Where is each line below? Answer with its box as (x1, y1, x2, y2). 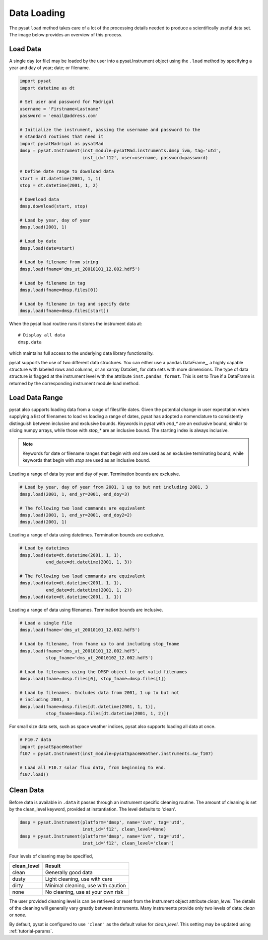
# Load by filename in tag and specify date (19, 301, 130, 307)
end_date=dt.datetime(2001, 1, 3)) (45, 559, 133, 565)
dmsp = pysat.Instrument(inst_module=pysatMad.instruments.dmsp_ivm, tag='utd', (19, 148, 221, 154)
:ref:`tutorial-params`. (9, 928, 54, 934)
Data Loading (9, 7, 66, 18)
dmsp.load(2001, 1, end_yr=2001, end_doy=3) (19, 491, 130, 497)
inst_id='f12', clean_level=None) (82, 827, 166, 832)
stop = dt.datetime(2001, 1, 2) (19, 183, 99, 189)
